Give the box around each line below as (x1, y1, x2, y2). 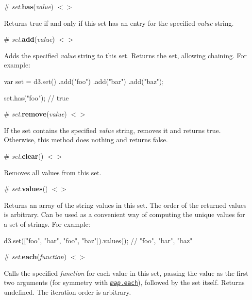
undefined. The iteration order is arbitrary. (4, 286, 131, 297)
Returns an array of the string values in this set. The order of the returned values (4, 200, 247, 210)
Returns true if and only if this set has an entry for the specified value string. (4, 17, 234, 28)
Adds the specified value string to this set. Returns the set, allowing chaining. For (4, 50, 247, 60)
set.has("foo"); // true (4, 92, 69, 102)
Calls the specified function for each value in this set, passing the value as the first (4, 267, 249, 278)
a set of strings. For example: (4, 218, 90, 229)
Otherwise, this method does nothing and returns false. (4, 134, 168, 145)
